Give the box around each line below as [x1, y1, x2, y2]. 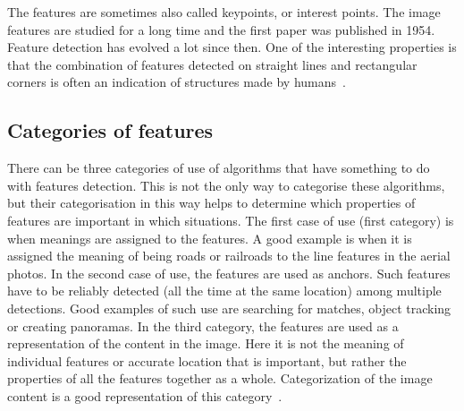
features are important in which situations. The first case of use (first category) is [7, 210, 454, 229]
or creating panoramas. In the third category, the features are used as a [7, 316, 399, 335]
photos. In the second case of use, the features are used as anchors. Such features [7, 263, 451, 282]
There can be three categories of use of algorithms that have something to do [7, 158, 430, 177]
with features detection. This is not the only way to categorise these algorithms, [7, 176, 445, 194]
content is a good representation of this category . [7, 386, 283, 405]
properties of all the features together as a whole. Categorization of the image [7, 369, 433, 388]
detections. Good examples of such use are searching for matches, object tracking [7, 298, 451, 317]
